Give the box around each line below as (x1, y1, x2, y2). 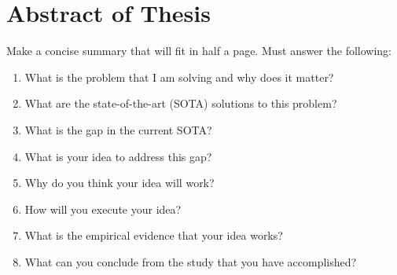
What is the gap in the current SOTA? (24, 121, 212, 137)
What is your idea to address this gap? (24, 148, 212, 164)
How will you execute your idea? (24, 200, 182, 217)
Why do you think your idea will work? (24, 174, 215, 191)
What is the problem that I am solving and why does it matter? (24, 68, 334, 85)
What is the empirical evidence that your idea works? (24, 227, 283, 244)
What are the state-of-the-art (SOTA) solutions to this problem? (24, 95, 337, 112)
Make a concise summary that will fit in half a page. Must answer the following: (6, 42, 391, 59)
